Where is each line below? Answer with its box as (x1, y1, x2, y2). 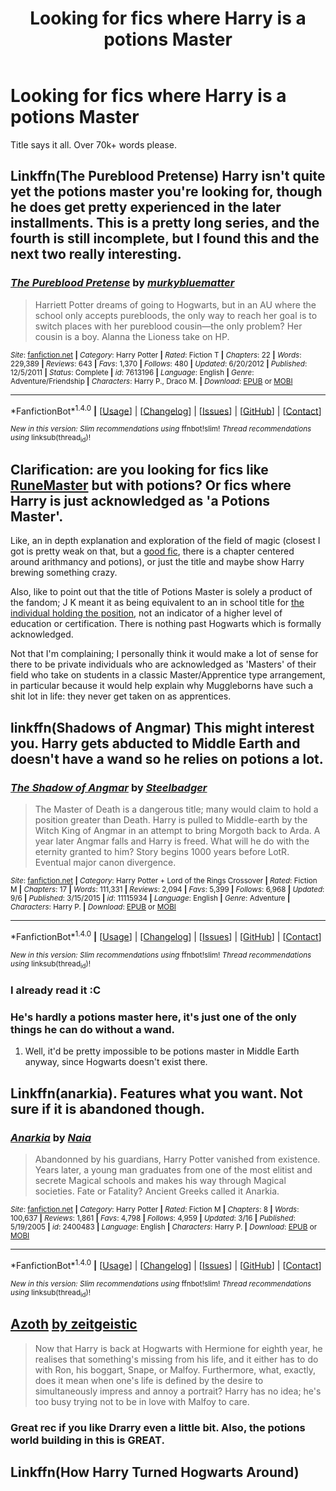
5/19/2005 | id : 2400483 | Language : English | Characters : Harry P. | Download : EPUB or (10, 1222, 318, 1232)
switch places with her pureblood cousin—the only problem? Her (34, 320, 303, 332)
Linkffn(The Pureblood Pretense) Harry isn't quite (10, 168, 326, 185)
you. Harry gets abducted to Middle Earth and (10, 735, 301, 752)
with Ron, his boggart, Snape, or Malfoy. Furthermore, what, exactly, (34, 1363, 317, 1376)
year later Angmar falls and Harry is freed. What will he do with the (34, 835, 310, 847)
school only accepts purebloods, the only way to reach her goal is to (34, 309, 318, 321)
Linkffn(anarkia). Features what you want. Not (10, 1085, 303, 1102)
